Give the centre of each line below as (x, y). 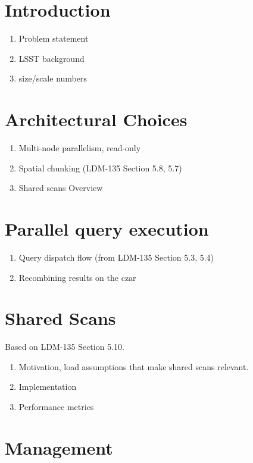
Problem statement (54, 38)
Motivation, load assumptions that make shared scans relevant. (134, 366)
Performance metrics (56, 407)
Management (59, 447)
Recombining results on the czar (77, 277)
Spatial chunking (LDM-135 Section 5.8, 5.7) (100, 168)
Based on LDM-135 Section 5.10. (65, 347)
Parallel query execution (107, 229)
